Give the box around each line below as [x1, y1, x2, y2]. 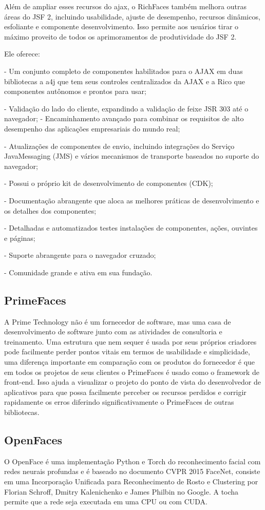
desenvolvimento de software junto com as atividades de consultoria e [4, 326, 222, 337]
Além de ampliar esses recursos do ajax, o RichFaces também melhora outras [4, 1, 247, 11]
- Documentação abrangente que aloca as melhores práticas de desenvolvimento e [4, 195, 259, 205]
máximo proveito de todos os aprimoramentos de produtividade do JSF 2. [4, 31, 237, 42]
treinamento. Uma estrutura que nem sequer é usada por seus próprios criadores [4, 336, 257, 347]
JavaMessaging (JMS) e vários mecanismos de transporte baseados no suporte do [4, 150, 259, 161]
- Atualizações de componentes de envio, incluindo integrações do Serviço [4, 140, 235, 151]
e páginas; [4, 232, 35, 243]
